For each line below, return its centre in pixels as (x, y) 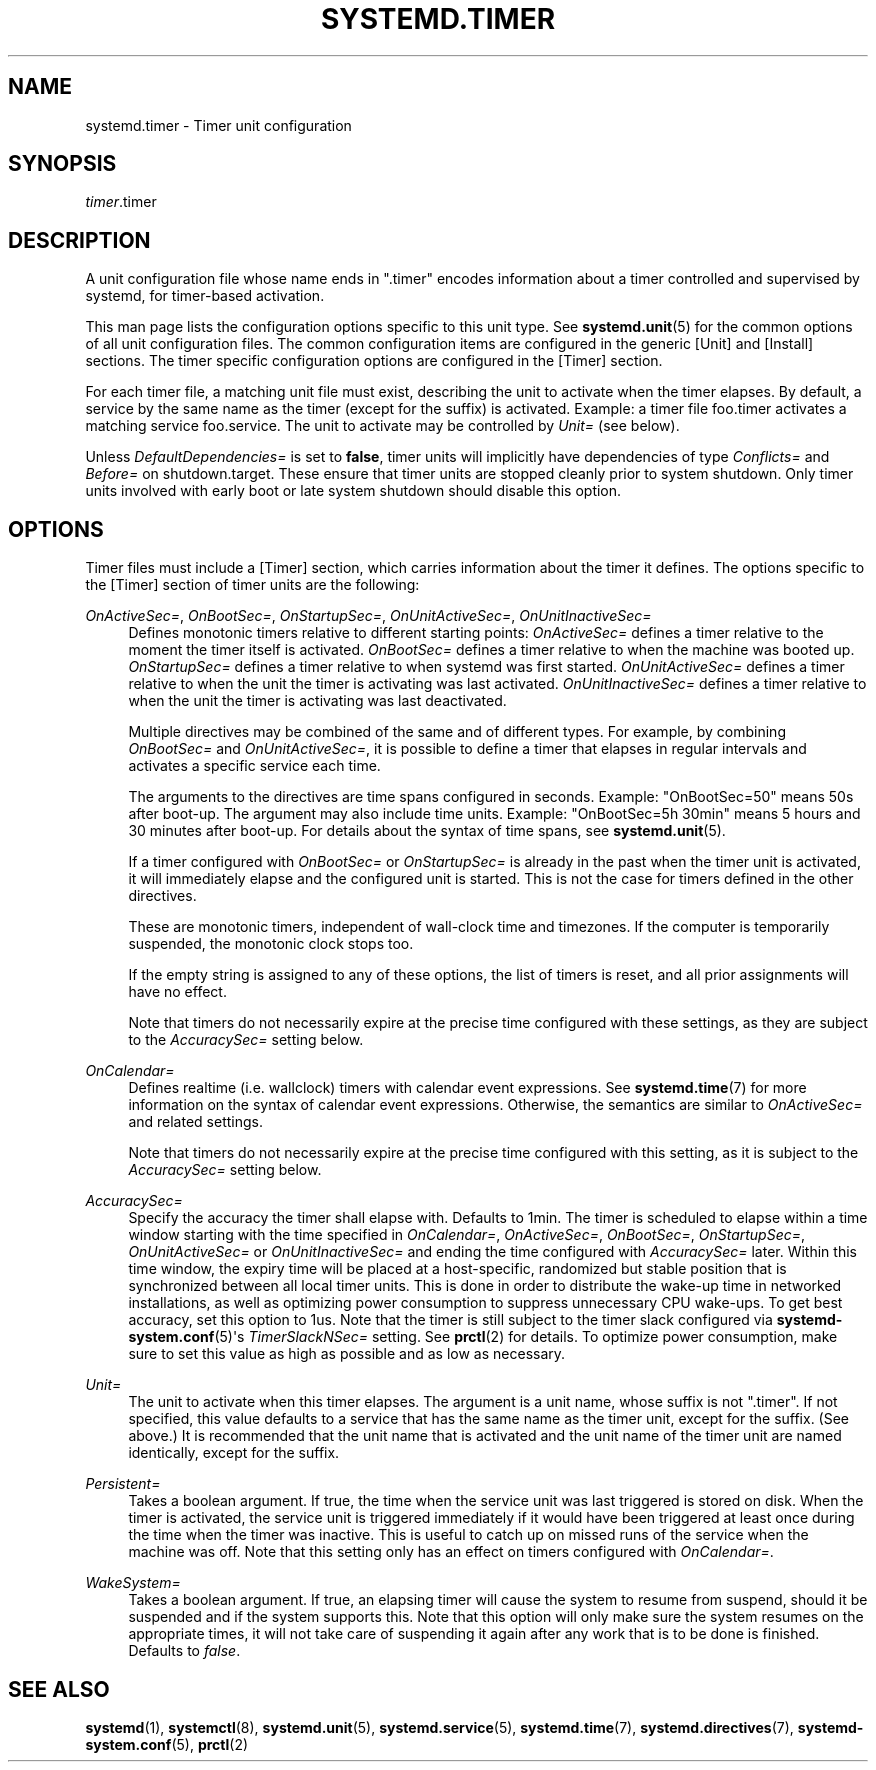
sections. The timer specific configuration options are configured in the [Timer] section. (374, 361)
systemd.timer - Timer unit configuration (218, 125)
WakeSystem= (133, 1583)
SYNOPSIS (62, 164)
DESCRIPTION (79, 240)
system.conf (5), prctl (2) (167, 1744)
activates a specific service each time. (254, 766)
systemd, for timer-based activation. (205, 296)
